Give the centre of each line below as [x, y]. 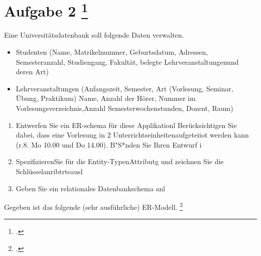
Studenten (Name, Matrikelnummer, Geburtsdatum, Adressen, [112, 52]
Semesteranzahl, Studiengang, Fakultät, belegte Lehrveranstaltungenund [127, 61]
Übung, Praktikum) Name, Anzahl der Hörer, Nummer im [106, 98]
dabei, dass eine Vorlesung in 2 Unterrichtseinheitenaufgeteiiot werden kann [132, 135]
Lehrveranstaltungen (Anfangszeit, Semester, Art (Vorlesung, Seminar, [124, 88]
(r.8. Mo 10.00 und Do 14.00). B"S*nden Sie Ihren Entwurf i [109, 144]
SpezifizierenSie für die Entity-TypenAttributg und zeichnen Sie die [120, 161]
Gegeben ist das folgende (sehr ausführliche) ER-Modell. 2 [93, 206]
